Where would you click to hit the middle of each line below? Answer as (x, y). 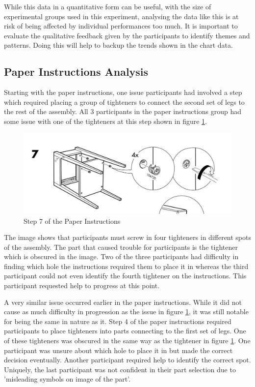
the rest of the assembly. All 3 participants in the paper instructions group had (123, 111)
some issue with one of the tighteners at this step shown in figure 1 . (105, 121)
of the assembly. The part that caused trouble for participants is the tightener (121, 247)
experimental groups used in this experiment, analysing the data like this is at (121, 16)
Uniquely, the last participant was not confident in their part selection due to (120, 369)
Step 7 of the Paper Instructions (72, 221)
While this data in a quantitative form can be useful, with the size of (108, 6)
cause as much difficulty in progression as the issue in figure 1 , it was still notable (126, 312)
